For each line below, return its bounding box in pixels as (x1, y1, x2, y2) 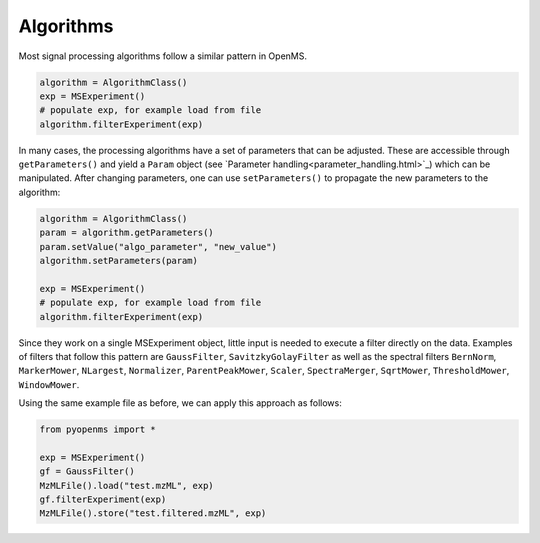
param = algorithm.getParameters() (39, 227, 214, 239)
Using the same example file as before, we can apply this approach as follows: (18, 397, 342, 409)
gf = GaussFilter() (39, 466, 135, 477)
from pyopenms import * (39, 424, 157, 435)
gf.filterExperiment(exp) (39, 494, 167, 505)
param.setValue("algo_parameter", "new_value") (39, 241, 277, 252)
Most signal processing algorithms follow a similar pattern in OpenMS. (18, 50, 307, 62)
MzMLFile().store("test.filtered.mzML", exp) (39, 508, 267, 519)
